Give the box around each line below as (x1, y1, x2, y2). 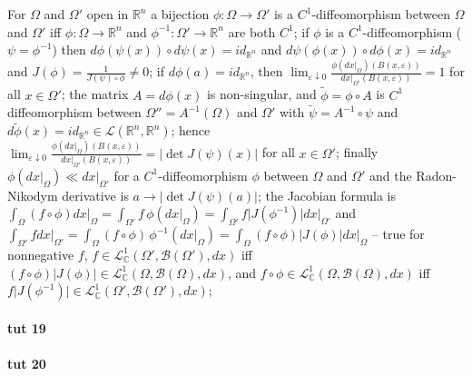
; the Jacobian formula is (257, 185, 396, 204)
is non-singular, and (206, 84, 317, 104)
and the (369, 165, 412, 184)
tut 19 (7, 318, 46, 337)
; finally (335, 143, 379, 162)
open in (86, 5, 129, 23)
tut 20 (7, 353, 46, 372)
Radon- (416, 165, 457, 184)
